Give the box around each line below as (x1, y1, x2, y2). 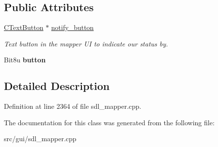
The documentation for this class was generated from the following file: (4, 117, 215, 127)
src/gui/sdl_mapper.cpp (4, 133, 77, 144)
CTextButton (4, 22, 44, 32)
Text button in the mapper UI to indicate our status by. (4, 38, 168, 48)
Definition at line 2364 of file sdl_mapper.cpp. (4, 101, 141, 111)
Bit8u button (4, 55, 46, 65)
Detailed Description (4, 78, 110, 93)
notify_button (51, 22, 94, 32)
